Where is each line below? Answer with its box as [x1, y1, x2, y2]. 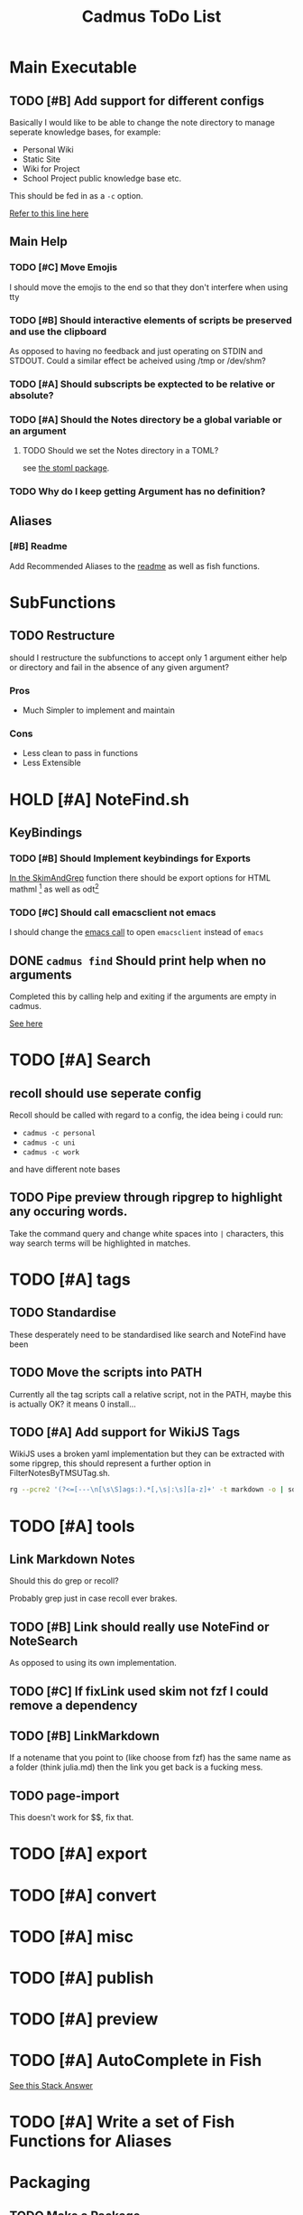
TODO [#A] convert [9, 1885, 157, 1905]
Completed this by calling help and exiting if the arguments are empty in [9, 991, 277, 1002]
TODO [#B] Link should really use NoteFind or [9, 1619, 270, 1634]
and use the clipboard [9, 325, 107, 338]
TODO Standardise [9, 1305, 117, 1321]
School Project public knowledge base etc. [22, 173, 182, 183]
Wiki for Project [22, 164, 80, 173]
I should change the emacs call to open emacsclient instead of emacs [9, 927, 264, 938]
